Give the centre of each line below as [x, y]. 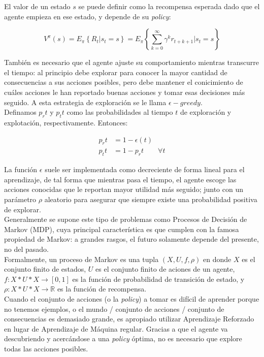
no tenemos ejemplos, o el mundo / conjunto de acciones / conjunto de [114, 309]
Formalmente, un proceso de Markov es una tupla [81, 259]
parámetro [20, 199]
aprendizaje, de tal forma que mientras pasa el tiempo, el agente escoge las [120, 179]
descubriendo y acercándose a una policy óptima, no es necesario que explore [123, 338]
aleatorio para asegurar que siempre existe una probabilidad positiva [151, 199]
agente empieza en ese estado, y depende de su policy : [88, 16]
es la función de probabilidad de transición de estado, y [158, 279]
